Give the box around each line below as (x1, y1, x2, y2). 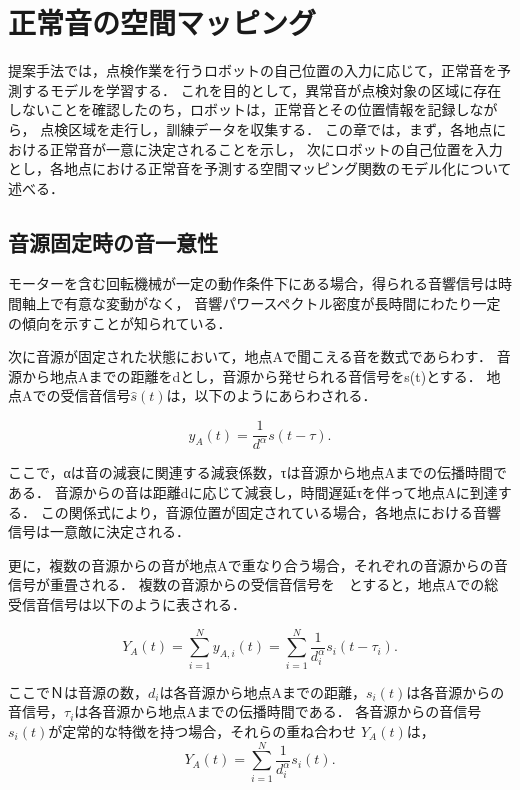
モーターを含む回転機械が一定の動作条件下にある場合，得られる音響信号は (8, 273, 498, 294)
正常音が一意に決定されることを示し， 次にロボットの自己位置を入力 (49, 138, 503, 159)
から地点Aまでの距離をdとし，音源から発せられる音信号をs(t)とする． (21, 365, 482, 386)
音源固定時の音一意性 (8, 226, 218, 257)
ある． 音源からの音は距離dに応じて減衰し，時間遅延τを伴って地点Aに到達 (8, 482, 498, 503)
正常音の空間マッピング (8, 2, 317, 43)
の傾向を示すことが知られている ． (8, 312, 232, 333)
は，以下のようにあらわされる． (166, 385, 377, 406)
